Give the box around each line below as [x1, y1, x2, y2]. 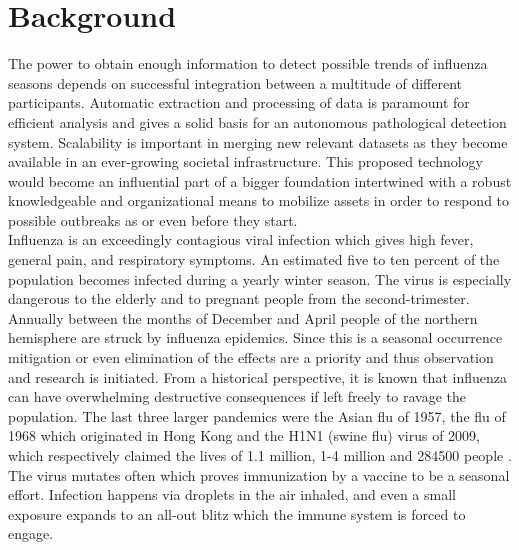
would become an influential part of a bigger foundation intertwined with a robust [8, 170, 512, 191]
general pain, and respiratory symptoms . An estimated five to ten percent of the [8, 249, 500, 270]
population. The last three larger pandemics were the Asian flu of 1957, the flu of [8, 405, 506, 426]
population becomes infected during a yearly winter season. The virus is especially [8, 268, 512, 289]
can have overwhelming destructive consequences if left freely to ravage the [8, 386, 467, 407]
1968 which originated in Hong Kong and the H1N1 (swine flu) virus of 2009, [8, 425, 480, 446]
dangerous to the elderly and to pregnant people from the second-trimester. [8, 288, 470, 309]
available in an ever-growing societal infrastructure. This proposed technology [8, 151, 484, 172]
